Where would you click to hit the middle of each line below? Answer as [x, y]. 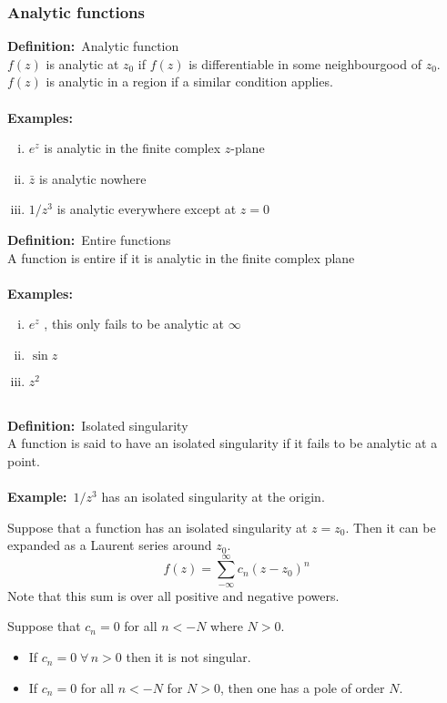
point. [24, 460]
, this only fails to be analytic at [134, 324]
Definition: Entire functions [89, 239]
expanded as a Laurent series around [110, 545]
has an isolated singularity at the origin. [213, 496]
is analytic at [82, 63]
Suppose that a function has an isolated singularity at [157, 527]
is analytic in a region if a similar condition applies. [189, 82]
